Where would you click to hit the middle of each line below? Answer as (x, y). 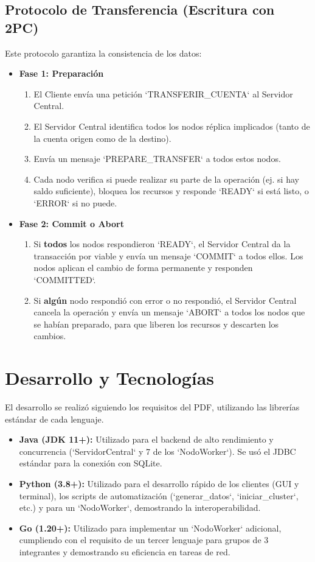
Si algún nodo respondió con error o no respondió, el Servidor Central (165, 300)
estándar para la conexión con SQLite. (91, 463)
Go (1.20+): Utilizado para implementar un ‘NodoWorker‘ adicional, (150, 528)
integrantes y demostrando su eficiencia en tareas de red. (125, 551)
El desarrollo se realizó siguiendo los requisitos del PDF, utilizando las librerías (152, 407)
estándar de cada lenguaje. (54, 419)
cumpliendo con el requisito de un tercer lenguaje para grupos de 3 (144, 540)
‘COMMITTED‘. (65, 279)
